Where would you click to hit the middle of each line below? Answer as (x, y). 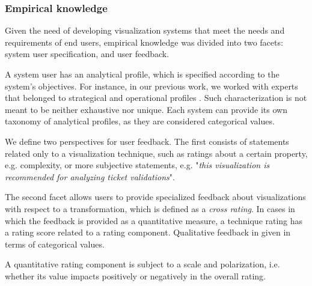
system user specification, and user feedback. (87, 54)
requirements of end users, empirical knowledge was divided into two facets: (144, 42)
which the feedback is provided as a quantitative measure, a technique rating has (154, 220)
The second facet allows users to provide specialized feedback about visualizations (155, 197)
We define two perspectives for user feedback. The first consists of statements (147, 141)
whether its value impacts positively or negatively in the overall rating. (135, 275)
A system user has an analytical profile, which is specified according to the (142, 74)
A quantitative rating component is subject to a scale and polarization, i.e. (142, 264)
